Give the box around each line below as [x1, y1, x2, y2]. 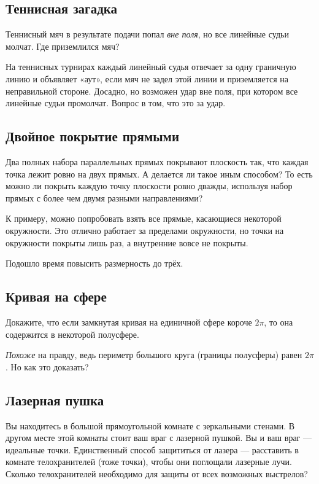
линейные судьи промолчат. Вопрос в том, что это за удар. [6, 96, 226, 109]
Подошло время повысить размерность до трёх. [6, 257, 183, 270]
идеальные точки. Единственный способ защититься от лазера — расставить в [6, 443, 299, 456]
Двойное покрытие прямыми [6, 127, 180, 146]
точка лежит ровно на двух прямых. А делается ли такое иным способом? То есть [6, 167, 313, 180]
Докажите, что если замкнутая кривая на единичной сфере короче [6, 315, 252, 328]
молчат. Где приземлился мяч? [6, 39, 120, 52]
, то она [264, 315, 293, 328]
